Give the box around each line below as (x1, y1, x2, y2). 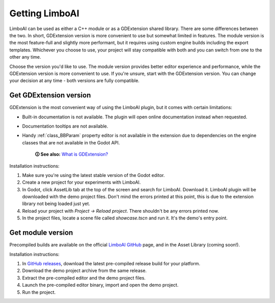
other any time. (9, 54, 41, 60)
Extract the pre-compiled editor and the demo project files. (22, 274, 146, 281)
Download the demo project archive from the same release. (22, 268, 147, 274)
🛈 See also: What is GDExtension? (35, 151, 108, 158)
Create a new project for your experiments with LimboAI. (22, 179, 141, 186)
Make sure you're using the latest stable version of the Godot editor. (22, 172, 165, 178)
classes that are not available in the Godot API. (22, 139, 120, 145)
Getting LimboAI (9, 8, 79, 19)
